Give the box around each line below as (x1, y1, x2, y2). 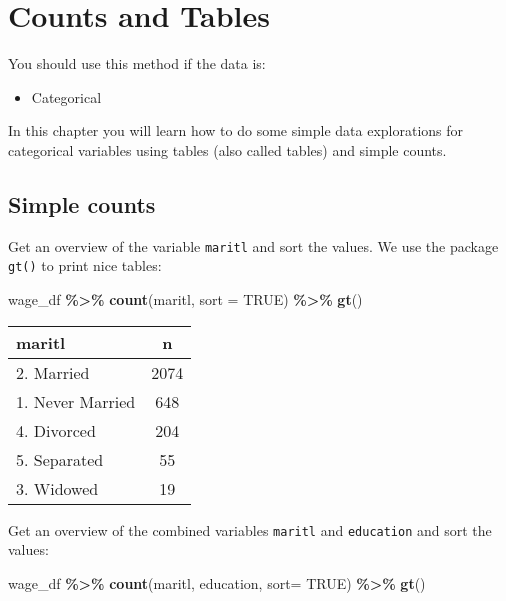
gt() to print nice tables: (8, 255, 162, 276)
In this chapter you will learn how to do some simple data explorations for (8, 120, 464, 141)
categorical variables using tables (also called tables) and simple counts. (8, 139, 447, 160)
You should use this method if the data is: (8, 53, 266, 74)
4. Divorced (16, 418, 96, 442)
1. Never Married (16, 389, 136, 413)
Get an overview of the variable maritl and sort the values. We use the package (8, 235, 499, 256)
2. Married (16, 360, 90, 384)
